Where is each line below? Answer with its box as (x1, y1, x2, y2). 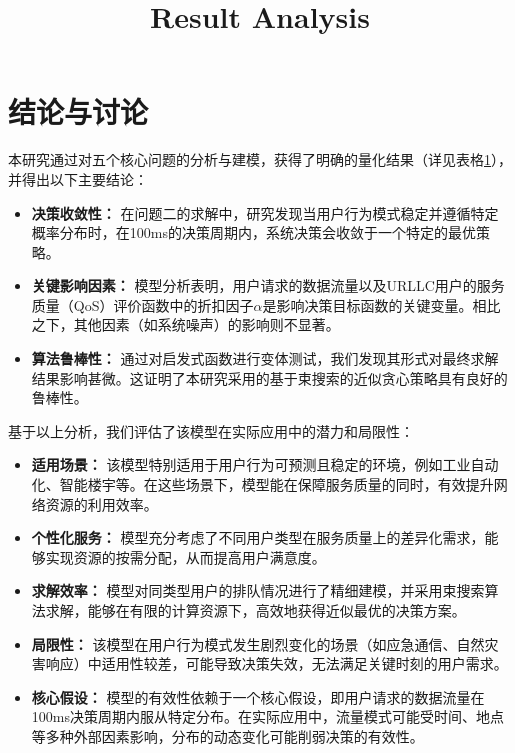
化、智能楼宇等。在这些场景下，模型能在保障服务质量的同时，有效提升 (31, 474, 494, 495)
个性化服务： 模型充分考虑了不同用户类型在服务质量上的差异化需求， (31, 527, 485, 548)
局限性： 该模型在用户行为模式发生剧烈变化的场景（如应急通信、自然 (31, 633, 485, 654)
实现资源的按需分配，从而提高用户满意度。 (45, 546, 326, 567)
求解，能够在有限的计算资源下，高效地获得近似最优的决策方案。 (45, 600, 466, 620)
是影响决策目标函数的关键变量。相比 (262, 294, 501, 315)
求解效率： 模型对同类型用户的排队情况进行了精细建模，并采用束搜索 (31, 580, 485, 601)
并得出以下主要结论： (8, 168, 148, 189)
